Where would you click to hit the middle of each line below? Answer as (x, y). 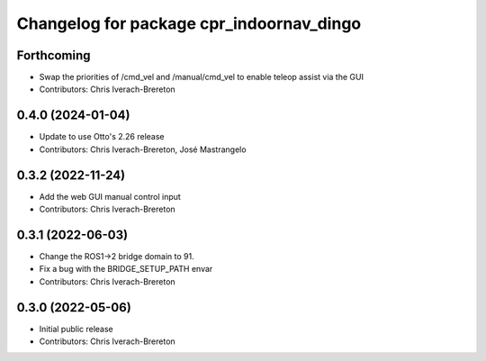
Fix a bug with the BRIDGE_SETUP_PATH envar (126, 269)
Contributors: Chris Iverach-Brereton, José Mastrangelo (143, 149)
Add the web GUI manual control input (110, 196)
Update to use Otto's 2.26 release (102, 137)
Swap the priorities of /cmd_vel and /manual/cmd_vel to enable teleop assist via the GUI (202, 77)
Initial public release (76, 329)
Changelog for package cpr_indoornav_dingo (189, 23)
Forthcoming (54, 55)
